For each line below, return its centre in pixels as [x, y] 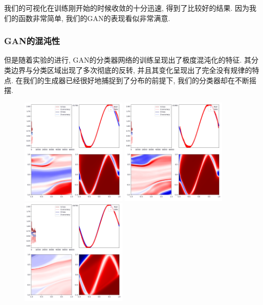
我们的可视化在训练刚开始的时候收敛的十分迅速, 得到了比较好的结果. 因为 [127, 8]
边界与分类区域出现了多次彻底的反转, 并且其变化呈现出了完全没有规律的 [131, 70]
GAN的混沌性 [32, 41]
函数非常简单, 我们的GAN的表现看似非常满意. [94, 18]
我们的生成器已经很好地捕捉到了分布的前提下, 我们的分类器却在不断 [136, 80]
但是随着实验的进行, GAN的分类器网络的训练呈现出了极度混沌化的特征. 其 [128, 60]
